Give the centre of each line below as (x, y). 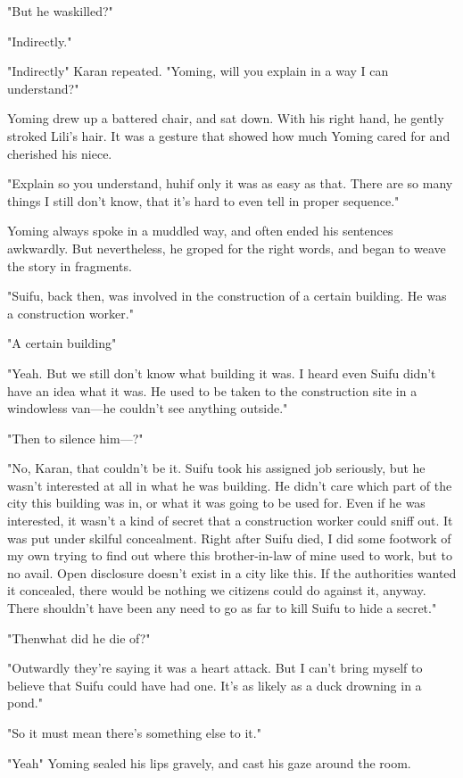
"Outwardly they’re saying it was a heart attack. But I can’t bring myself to (215, 668)
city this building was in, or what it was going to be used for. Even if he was (216, 503)
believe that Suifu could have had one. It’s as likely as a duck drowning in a (215, 685)
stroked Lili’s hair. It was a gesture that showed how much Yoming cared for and (229, 135)
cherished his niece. (60, 153)
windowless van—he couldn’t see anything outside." (148, 408)
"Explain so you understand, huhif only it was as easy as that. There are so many (230, 183)
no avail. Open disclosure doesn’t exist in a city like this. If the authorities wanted (232, 572)
